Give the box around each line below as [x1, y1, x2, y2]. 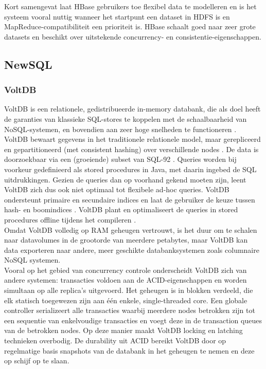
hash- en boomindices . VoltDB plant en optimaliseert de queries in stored [4, 204, 238, 215]
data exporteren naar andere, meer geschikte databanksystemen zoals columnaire [4, 244, 259, 255]
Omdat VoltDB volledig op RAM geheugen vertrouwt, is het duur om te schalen [4, 224, 257, 235]
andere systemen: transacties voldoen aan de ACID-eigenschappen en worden [4, 274, 247, 285]
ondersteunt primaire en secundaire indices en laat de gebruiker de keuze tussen [4, 194, 255, 205]
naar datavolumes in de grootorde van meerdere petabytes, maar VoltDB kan [4, 234, 248, 245]
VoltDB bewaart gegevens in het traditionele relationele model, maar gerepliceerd [4, 134, 261, 144]
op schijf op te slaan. [4, 355, 69, 366]
